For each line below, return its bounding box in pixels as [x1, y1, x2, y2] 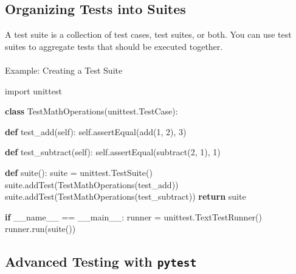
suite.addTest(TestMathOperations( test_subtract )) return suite [5, 190, 246, 203]
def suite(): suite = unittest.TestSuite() [5, 166, 153, 178]
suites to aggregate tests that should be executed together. [5, 40, 223, 52]
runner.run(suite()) [5, 222, 76, 235]
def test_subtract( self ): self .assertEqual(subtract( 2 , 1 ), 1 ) [5, 146, 221, 158]
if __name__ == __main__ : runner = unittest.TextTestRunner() [5, 210, 262, 223]
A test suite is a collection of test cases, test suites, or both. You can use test [5, 28, 292, 41]
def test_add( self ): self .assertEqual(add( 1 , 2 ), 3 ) [5, 125, 187, 138]
